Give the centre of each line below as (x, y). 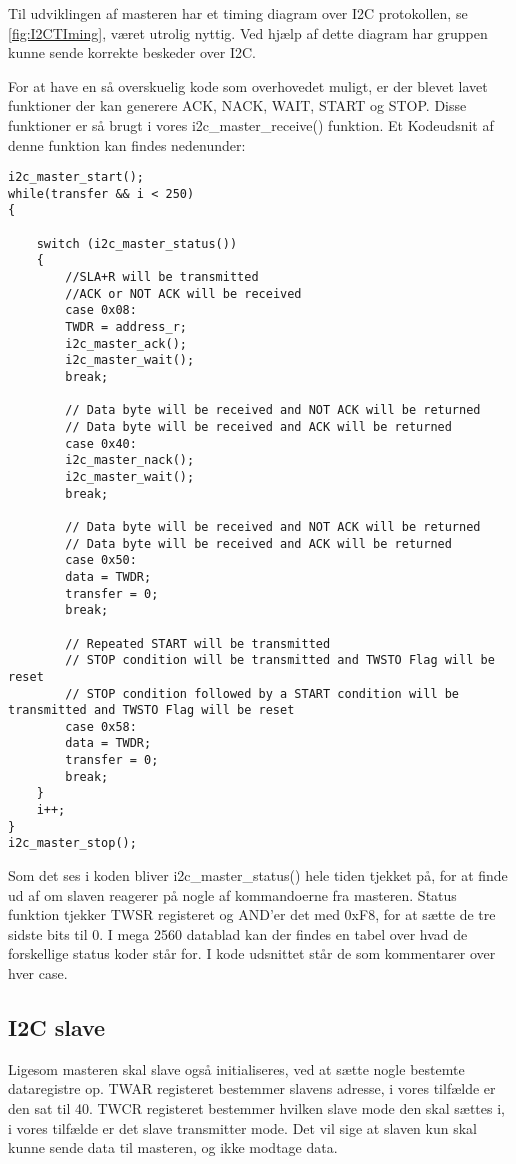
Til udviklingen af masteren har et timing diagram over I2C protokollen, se (238, 13)
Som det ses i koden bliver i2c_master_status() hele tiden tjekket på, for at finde (258, 875)
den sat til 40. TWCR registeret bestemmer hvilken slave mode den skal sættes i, (256, 1108)
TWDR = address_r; (126, 327)
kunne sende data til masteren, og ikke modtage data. (173, 1147)
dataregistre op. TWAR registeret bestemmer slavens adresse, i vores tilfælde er (252, 1088)
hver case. (38, 973)
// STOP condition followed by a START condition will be (262, 693)
